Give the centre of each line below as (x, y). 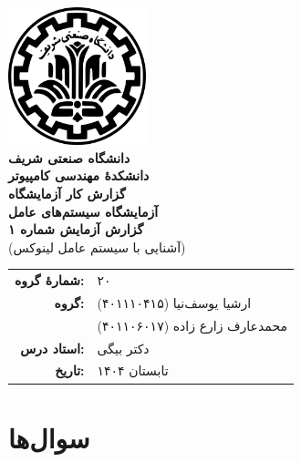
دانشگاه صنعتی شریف (69, 157)
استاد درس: (52, 348)
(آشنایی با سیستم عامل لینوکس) (97, 246)
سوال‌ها (49, 437)
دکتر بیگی (123, 348)
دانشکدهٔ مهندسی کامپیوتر (79, 175)
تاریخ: (70, 370)
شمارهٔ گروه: (50, 280)
